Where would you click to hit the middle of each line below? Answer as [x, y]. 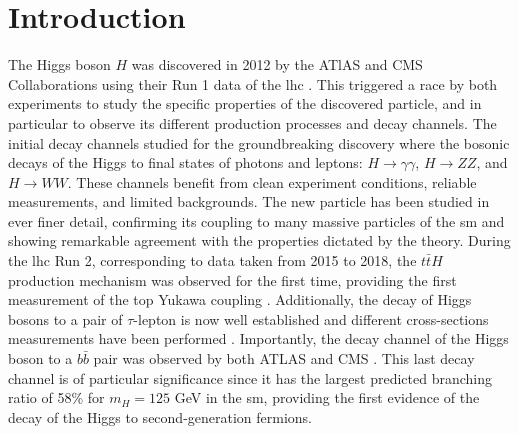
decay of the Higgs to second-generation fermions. [160, 416]
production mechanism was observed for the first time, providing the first [232, 279]
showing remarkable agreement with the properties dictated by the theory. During [259, 240]
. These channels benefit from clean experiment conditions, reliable [272, 181]
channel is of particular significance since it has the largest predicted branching [250, 377]
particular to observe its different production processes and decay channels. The [252, 122]
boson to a [40, 358]
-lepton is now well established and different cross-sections [311, 318]
